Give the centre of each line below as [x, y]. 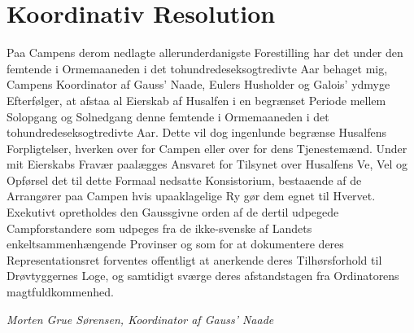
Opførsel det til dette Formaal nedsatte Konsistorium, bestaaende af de [184, 180]
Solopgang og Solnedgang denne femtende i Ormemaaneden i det [168, 116]
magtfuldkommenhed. [60, 292]
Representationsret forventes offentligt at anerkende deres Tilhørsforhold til [194, 259]
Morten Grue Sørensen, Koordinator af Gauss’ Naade [140, 319]
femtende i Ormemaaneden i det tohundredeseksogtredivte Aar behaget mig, [197, 68]
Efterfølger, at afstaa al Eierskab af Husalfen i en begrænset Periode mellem [196, 100]
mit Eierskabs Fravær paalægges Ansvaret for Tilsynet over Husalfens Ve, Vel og [207, 164]
